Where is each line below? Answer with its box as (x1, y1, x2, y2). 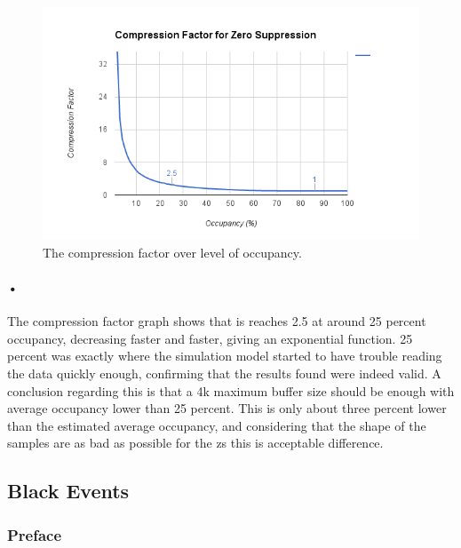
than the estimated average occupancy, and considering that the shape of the (7, 416, 426, 434)
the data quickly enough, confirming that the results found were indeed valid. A (7, 363, 441, 382)
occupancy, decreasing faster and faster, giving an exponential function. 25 (7, 329, 413, 347)
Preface (7, 523, 62, 545)
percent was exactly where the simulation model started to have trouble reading (7, 346, 442, 365)
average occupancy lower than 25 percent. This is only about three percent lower (7, 399, 447, 417)
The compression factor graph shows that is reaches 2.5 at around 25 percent (7, 312, 426, 330)
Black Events (7, 477, 130, 504)
